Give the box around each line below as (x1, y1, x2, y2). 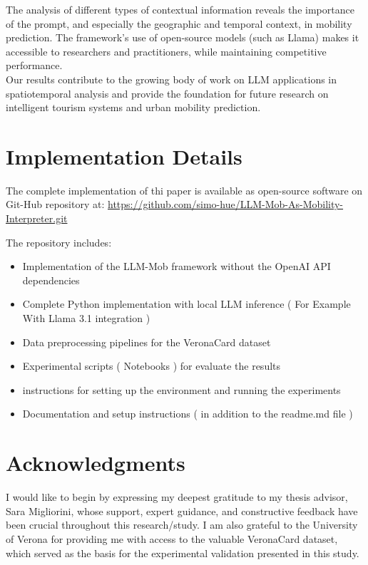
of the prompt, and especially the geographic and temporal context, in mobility (6, 16, 352, 31)
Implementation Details (6, 141, 242, 170)
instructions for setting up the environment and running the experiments (22, 382, 341, 397)
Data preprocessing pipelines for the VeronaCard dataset (22, 334, 271, 349)
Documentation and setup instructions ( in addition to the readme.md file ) (22, 406, 353, 421)
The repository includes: (6, 234, 112, 249)
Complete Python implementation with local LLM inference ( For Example (22, 296, 351, 311)
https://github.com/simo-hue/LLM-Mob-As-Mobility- (108, 197, 344, 212)
